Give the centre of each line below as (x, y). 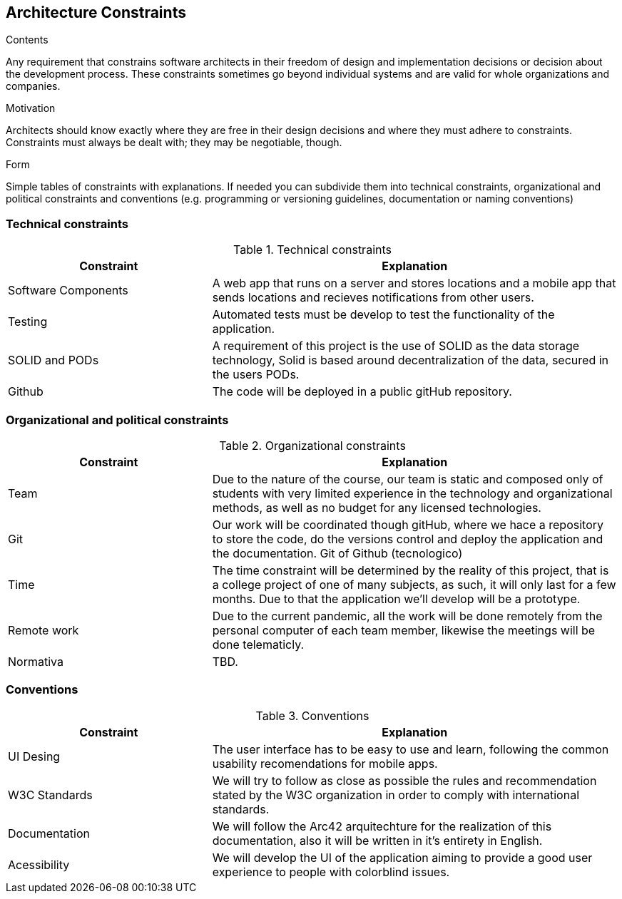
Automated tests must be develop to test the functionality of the (383, 315)
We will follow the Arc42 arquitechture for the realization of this (382, 826)
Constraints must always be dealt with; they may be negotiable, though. (174, 143)
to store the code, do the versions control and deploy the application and (408, 539)
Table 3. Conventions (312, 715)
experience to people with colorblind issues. (331, 872)
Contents (27, 40)
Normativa (36, 661)
